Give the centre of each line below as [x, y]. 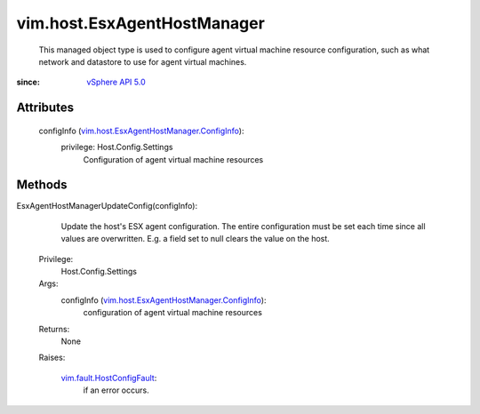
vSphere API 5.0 [116, 82]
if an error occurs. [116, 390]
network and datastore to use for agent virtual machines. [143, 61]
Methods [42, 185]
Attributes [45, 108]
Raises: [52, 358]
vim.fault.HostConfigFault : [109, 378]
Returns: [54, 329]
